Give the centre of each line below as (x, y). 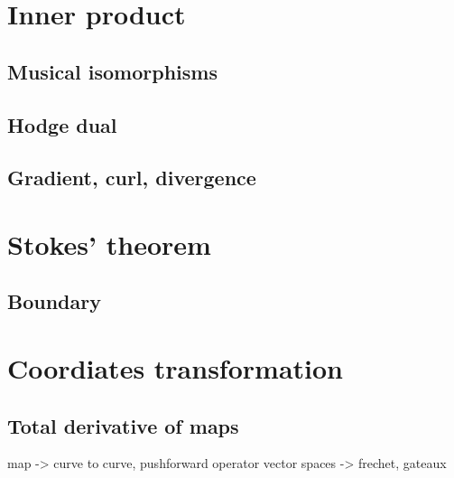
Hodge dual (62, 124)
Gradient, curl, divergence (132, 178)
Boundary (54, 301)
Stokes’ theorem (109, 244)
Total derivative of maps (123, 425)
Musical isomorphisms (112, 71)
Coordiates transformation (175, 368)
